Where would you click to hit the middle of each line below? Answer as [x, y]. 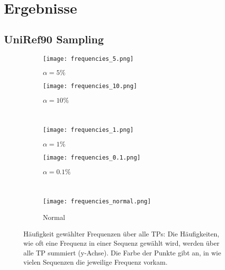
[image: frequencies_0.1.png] [92, 158]
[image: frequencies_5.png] [88, 59]
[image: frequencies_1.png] [88, 130]
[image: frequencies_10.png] [90, 86]
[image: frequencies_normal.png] [97, 202]
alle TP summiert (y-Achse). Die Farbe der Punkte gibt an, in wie [122, 252]
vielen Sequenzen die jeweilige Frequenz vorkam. [95, 262]
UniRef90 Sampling [54, 39]
